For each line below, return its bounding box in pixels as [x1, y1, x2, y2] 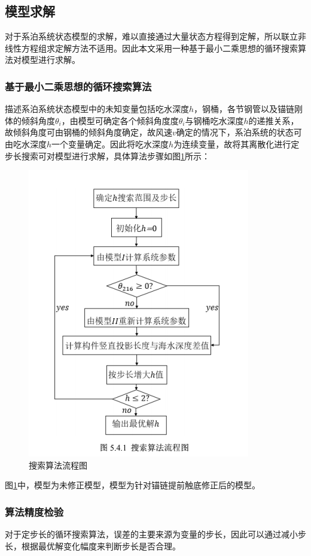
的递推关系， [248, 114, 299, 126]
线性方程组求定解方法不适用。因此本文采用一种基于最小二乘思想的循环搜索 [5, 41, 298, 54]
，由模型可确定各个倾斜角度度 [61, 114, 179, 126]
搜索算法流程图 [29, 458, 87, 471]
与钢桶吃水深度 [185, 114, 244, 126]
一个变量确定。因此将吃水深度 [51, 137, 169, 150]
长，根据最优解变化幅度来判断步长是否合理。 [5, 539, 181, 552]
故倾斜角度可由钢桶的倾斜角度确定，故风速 [5, 126, 172, 138]
